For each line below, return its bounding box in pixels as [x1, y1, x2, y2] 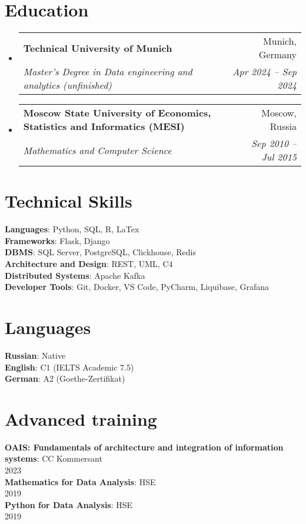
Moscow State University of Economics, [23, 106, 211, 120]
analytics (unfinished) [23, 78, 112, 92]
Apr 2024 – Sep [232, 65, 297, 79]
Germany [258, 48, 297, 62]
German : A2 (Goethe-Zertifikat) [5, 372, 125, 385]
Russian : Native [5, 349, 66, 361]
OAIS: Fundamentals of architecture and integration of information [5, 440, 284, 453]
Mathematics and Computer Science [23, 143, 172, 157]
